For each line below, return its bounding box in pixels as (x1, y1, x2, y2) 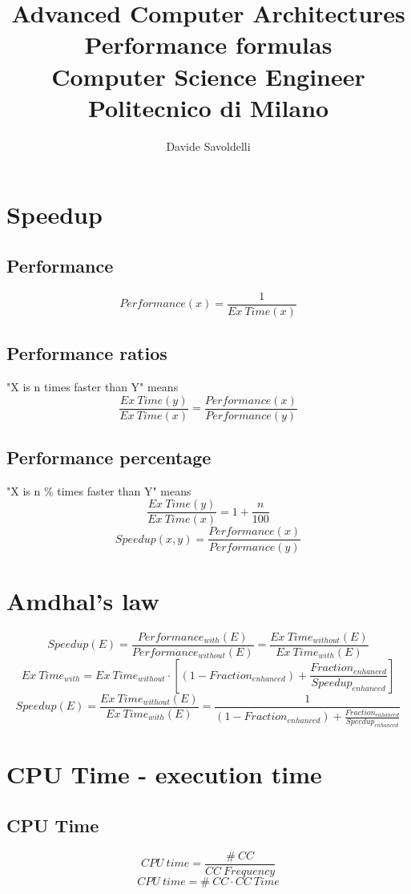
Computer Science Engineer (51, 59, 365, 92)
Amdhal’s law (6, 584, 159, 617)
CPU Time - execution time (6, 758, 322, 791)
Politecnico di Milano (87, 91, 329, 123)
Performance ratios (6, 341, 167, 366)
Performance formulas (84, 28, 332, 61)
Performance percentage (6, 444, 212, 469)
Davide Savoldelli (166, 137, 251, 154)
